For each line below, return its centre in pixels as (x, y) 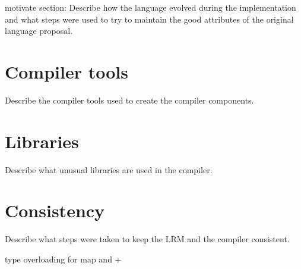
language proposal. (39, 31)
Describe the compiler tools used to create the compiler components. (129, 100)
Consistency (55, 210)
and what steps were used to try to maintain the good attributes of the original (149, 19)
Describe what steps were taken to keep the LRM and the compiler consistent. (147, 239)
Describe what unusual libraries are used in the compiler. (109, 169)
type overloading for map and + (63, 259)
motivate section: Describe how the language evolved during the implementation (150, 7)
